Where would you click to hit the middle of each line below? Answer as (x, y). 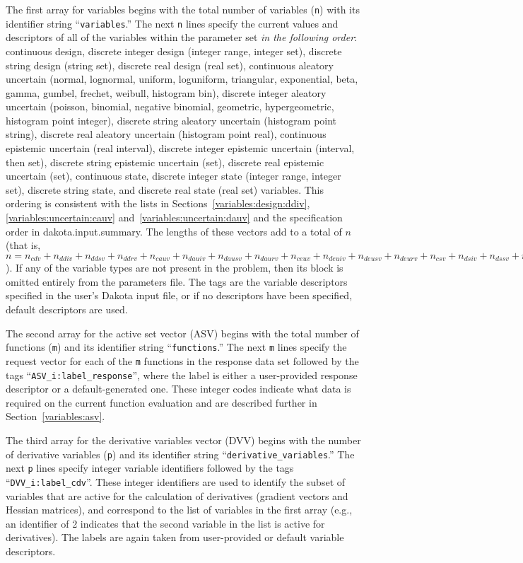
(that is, (23, 245)
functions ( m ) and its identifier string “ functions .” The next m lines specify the (176, 347)
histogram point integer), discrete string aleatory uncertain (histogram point (171, 120)
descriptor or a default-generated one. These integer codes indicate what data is (178, 389)
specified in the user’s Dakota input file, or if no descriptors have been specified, (179, 295)
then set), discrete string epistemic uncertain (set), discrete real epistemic (165, 162)
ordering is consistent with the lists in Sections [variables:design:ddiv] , (158, 203)
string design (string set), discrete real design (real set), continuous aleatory (170, 65)
